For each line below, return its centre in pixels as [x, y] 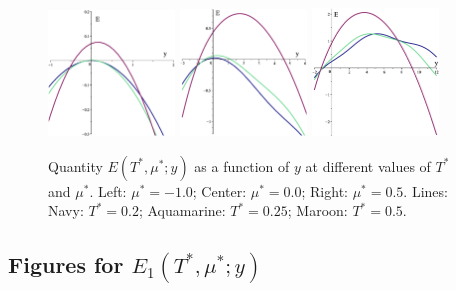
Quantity [75, 165]
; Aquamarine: [182, 210]
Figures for [66, 264]
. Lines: [425, 190]
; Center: [219, 190]
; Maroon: [317, 210]
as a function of [242, 165]
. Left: [108, 190]
